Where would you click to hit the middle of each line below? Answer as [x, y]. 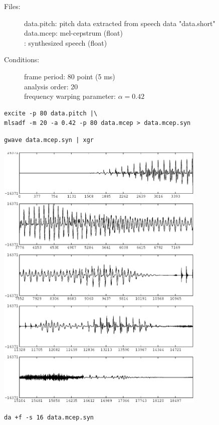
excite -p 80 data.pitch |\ [51, 113]
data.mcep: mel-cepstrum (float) [73, 33]
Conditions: [22, 59]
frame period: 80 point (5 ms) [70, 76]
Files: [12, 6]
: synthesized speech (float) [66, 42]
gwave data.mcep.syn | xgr [49, 140]
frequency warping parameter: [70, 96]
